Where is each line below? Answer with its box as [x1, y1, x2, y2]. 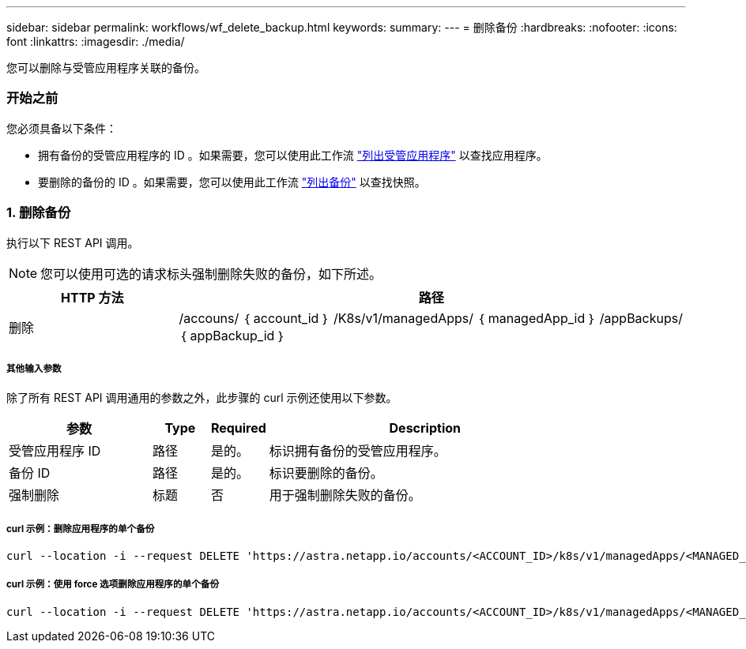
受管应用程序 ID [9, 443, 101, 460]
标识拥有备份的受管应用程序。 [269, 443, 446, 460]
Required [210, 420, 266, 437]
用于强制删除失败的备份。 [269, 487, 421, 504]
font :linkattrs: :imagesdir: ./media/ [6, 35, 185, 48]
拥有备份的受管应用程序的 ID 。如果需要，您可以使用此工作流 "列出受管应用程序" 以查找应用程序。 [38, 148, 548, 162]
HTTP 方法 [61, 289, 124, 306]
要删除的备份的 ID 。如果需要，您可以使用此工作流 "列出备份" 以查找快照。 [38, 174, 426, 189]
